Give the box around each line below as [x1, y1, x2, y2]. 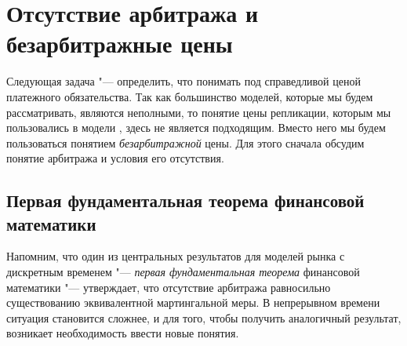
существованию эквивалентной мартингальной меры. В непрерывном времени [6, 294, 380, 311]
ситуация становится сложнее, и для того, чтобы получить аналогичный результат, [6, 309, 402, 326]
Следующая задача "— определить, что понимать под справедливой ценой [6, 73, 361, 89]
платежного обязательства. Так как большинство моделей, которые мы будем [6, 88, 373, 104]
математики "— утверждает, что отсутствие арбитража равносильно [6, 279, 331, 295]
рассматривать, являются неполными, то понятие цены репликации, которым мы [6, 104, 391, 120]
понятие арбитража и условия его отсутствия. [6, 150, 224, 166]
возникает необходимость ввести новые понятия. [6, 325, 239, 341]
